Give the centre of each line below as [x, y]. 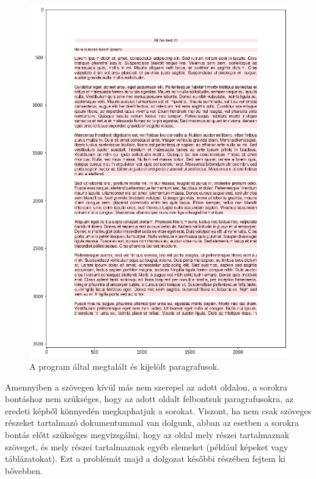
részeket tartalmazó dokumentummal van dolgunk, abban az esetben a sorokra [152, 423]
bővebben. [24, 470]
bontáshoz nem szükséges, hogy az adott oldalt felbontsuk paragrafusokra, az [149, 399]
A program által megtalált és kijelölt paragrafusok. [125, 366]
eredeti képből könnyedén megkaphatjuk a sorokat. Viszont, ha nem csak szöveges [158, 410]
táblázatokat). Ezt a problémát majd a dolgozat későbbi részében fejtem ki [145, 459]
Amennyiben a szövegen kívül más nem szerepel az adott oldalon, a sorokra [146, 387]
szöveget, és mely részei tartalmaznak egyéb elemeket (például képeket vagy [147, 446]
